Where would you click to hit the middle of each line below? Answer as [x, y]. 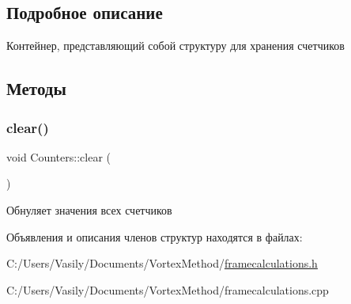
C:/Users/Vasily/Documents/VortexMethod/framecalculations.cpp [168, 289]
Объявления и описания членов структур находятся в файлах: [155, 236]
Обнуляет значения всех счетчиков [89, 209]
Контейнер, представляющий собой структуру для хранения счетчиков [175, 46]
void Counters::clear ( [58, 156]
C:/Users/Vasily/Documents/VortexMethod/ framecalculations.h [162, 263]
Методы [36, 88]
